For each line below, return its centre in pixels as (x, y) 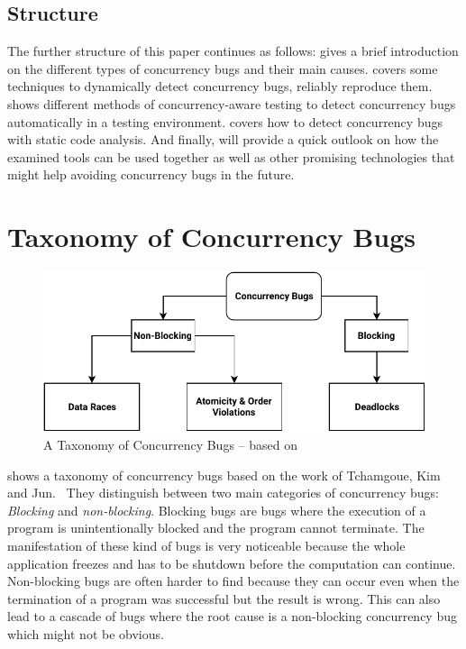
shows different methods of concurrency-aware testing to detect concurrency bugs (232, 103)
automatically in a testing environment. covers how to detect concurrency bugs (225, 121)
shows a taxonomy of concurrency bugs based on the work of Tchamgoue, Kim (224, 475)
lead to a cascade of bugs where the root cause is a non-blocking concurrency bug (232, 616)
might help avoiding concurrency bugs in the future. (151, 174)
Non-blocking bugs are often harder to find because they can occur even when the (233, 581)
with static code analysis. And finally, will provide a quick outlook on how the (223, 139)
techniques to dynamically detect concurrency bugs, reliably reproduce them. (220, 86)
